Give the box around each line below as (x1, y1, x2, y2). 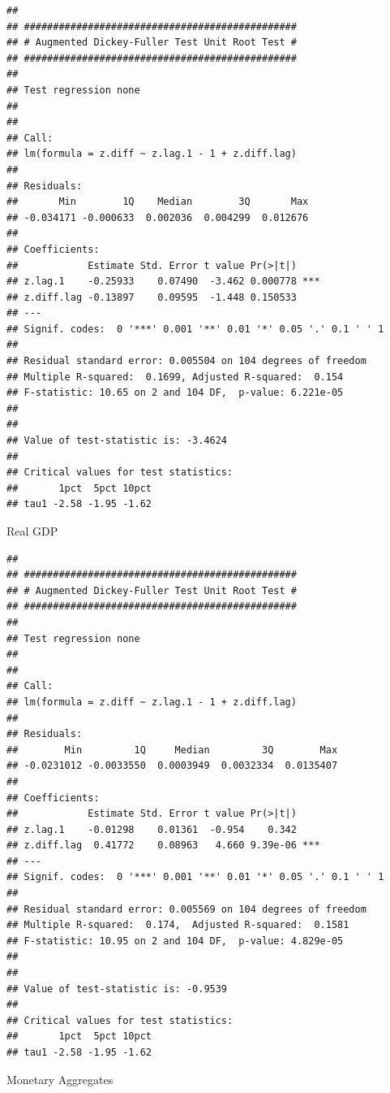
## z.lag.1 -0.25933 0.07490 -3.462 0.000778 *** (6, 275, 320, 288)
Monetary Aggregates (6, 1070, 114, 1087)
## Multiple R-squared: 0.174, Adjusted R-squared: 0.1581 (6, 919, 349, 931)
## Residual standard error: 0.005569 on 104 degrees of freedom (6, 903, 366, 915)
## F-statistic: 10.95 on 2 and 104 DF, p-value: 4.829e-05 (6, 935, 344, 947)
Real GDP (6, 523, 58, 539)
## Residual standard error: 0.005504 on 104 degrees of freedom (6, 355, 366, 367)
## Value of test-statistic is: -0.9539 (6, 982, 228, 995)
